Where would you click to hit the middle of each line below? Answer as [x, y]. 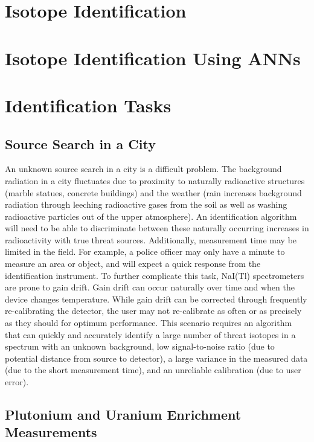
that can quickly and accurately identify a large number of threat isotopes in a [150, 334]
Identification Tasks [88, 105]
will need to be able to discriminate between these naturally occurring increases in [157, 228]
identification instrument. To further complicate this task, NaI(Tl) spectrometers [155, 275]
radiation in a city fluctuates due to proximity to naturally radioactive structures [155, 180]
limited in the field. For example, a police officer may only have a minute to [145, 251]
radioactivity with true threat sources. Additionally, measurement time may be [151, 239]
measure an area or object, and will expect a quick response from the [133, 264]
